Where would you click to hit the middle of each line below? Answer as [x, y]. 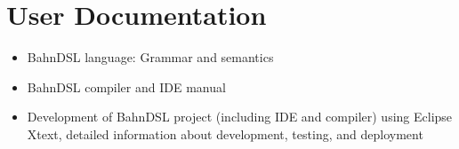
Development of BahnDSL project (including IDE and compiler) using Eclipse [240, 117]
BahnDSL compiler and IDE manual [126, 86]
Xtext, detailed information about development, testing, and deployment [225, 133]
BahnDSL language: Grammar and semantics [150, 57]
